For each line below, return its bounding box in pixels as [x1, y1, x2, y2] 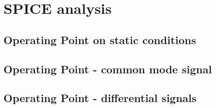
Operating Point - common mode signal [3, 61, 212, 76]
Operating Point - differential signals [3, 90, 197, 106]
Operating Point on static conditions [3, 32, 196, 47]
